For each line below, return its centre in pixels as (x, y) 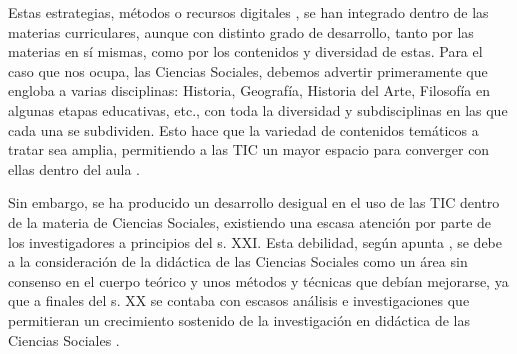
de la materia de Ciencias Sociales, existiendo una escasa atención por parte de (250, 221)
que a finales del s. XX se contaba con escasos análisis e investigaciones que (239, 300)
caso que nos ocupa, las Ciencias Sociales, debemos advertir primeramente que (248, 70)
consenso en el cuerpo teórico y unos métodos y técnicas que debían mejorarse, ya (258, 280)
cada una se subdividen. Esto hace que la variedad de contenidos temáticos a (243, 129)
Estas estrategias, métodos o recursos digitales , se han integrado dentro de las (248, 12)
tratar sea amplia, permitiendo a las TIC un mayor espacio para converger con (249, 149)
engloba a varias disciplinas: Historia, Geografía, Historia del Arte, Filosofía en (249, 90)
